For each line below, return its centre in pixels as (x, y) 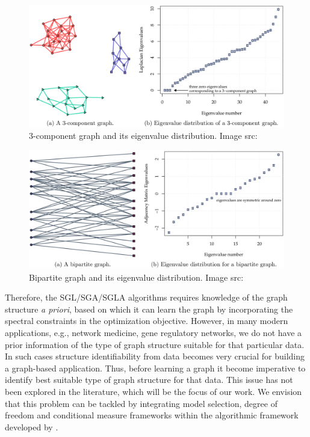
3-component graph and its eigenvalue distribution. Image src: (143, 136)
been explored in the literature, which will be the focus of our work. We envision (153, 391)
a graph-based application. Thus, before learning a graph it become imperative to (155, 368)
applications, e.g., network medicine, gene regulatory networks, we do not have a (153, 332)
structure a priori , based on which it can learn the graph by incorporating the (149, 309)
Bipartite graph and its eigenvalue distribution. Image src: (136, 277)
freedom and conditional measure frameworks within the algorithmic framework (152, 415)
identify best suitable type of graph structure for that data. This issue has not (149, 380)
